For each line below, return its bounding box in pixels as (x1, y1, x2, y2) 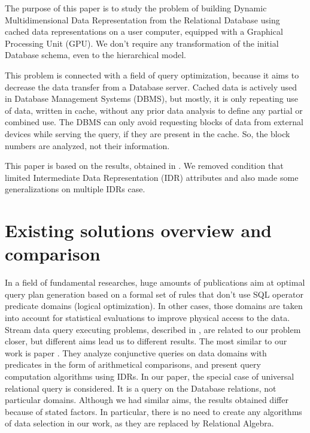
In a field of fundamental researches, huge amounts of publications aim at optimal (5, 276, 305, 289)
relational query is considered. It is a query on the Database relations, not (5, 381, 276, 394)
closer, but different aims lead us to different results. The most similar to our (5, 335, 287, 347)
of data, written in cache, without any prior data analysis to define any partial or (5, 104, 303, 116)
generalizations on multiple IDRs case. (5, 183, 145, 195)
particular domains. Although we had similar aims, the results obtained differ (5, 393, 288, 406)
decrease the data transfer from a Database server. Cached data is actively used (5, 80, 297, 93)
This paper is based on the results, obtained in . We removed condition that (5, 159, 284, 172)
